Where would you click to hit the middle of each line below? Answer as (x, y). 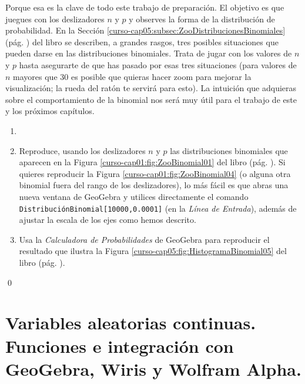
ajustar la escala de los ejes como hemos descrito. (108, 220)
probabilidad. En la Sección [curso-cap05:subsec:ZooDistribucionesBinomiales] (145, 30)
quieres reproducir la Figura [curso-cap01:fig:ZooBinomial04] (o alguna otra (155, 173)
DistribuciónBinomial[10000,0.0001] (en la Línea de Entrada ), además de (158, 208)
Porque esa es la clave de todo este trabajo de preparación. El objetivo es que (145, 7)
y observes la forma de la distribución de (202, 19)
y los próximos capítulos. (50, 111)
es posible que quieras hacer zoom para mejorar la (161, 76)
